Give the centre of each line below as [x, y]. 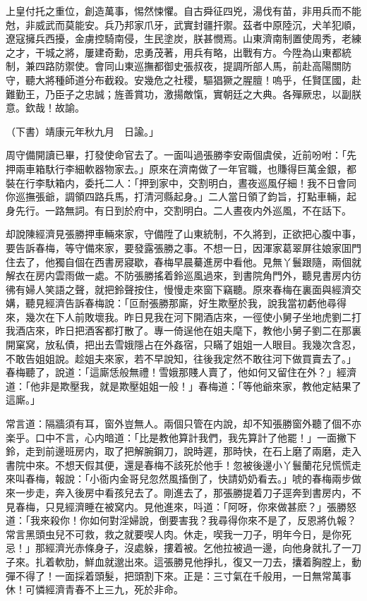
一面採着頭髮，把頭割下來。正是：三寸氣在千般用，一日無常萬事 [203, 575]
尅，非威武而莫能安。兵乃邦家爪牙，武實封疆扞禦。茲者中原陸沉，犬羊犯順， [183, 24]
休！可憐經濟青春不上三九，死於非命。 [95, 589]
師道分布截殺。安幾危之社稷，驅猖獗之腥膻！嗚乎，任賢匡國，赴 [213, 79]
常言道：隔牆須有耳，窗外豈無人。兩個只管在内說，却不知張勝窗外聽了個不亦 [183, 424]
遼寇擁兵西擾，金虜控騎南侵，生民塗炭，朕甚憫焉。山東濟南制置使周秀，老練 [183, 38]
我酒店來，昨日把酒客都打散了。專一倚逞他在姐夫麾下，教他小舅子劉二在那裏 [183, 330]
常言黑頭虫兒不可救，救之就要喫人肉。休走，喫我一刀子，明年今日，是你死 [179, 534]
